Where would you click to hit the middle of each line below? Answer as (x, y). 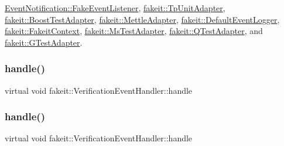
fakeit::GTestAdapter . (44, 42)
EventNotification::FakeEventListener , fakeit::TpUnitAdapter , (115, 8)
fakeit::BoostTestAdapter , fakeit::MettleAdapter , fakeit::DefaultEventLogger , (142, 19)
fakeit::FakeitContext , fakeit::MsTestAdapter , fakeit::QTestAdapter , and (134, 31)
